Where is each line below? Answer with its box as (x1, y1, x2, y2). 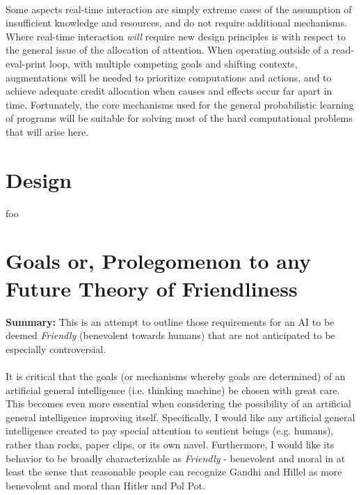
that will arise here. (6, 124, 89, 139)
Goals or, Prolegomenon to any (6, 246, 311, 275)
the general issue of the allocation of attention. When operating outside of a (6, 42, 330, 57)
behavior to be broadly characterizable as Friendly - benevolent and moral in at (6, 450, 346, 465)
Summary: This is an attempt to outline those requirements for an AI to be (6, 314, 335, 329)
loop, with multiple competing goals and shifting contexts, (49, 56, 298, 70)
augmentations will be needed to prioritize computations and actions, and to (6, 70, 332, 84)
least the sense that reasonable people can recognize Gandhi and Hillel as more (6, 464, 342, 479)
